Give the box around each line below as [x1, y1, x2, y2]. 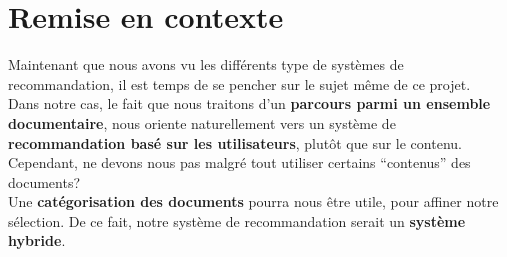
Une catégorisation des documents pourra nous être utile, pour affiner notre [8, 191, 499, 212]
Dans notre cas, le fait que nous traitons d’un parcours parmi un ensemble [8, 93, 491, 114]
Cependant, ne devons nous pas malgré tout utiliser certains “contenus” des [8, 152, 471, 173]
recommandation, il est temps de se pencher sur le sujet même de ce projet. [8, 73, 471, 94]
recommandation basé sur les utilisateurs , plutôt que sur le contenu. [8, 132, 462, 153]
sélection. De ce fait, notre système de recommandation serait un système [8, 210, 466, 231]
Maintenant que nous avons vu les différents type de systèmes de [8, 54, 404, 75]
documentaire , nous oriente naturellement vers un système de [8, 112, 396, 133]
